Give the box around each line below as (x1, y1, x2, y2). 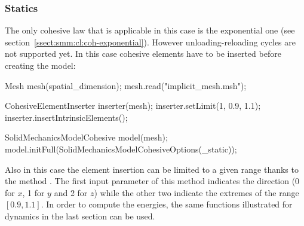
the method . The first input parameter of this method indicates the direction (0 (5, 175, 300, 187)
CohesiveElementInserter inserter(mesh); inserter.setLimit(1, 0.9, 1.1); (5, 99, 261, 112)
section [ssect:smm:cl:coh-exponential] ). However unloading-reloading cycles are (5, 35, 296, 48)
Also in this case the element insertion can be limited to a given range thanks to (5, 163, 299, 175)
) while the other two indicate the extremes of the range (94, 186, 299, 198)
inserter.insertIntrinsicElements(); (5, 111, 128, 123)
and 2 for (54, 186, 88, 198)
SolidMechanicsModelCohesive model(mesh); (5, 131, 168, 143)
